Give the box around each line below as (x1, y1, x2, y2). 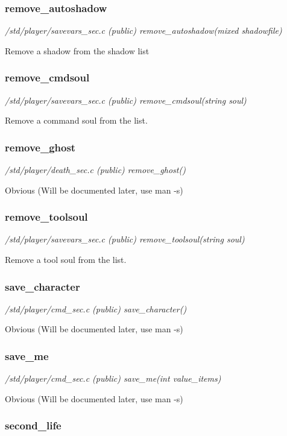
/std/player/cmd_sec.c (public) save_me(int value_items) (5, 372, 221, 385)
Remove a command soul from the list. (5, 114, 148, 127)
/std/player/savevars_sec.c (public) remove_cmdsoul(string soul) (5, 93, 247, 106)
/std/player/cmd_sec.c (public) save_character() (5, 302, 187, 315)
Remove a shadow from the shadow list (5, 44, 150, 57)
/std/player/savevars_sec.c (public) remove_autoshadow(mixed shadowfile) (5, 24, 282, 37)
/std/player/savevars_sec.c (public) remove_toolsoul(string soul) (5, 233, 245, 245)
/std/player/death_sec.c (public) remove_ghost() (5, 163, 186, 176)
